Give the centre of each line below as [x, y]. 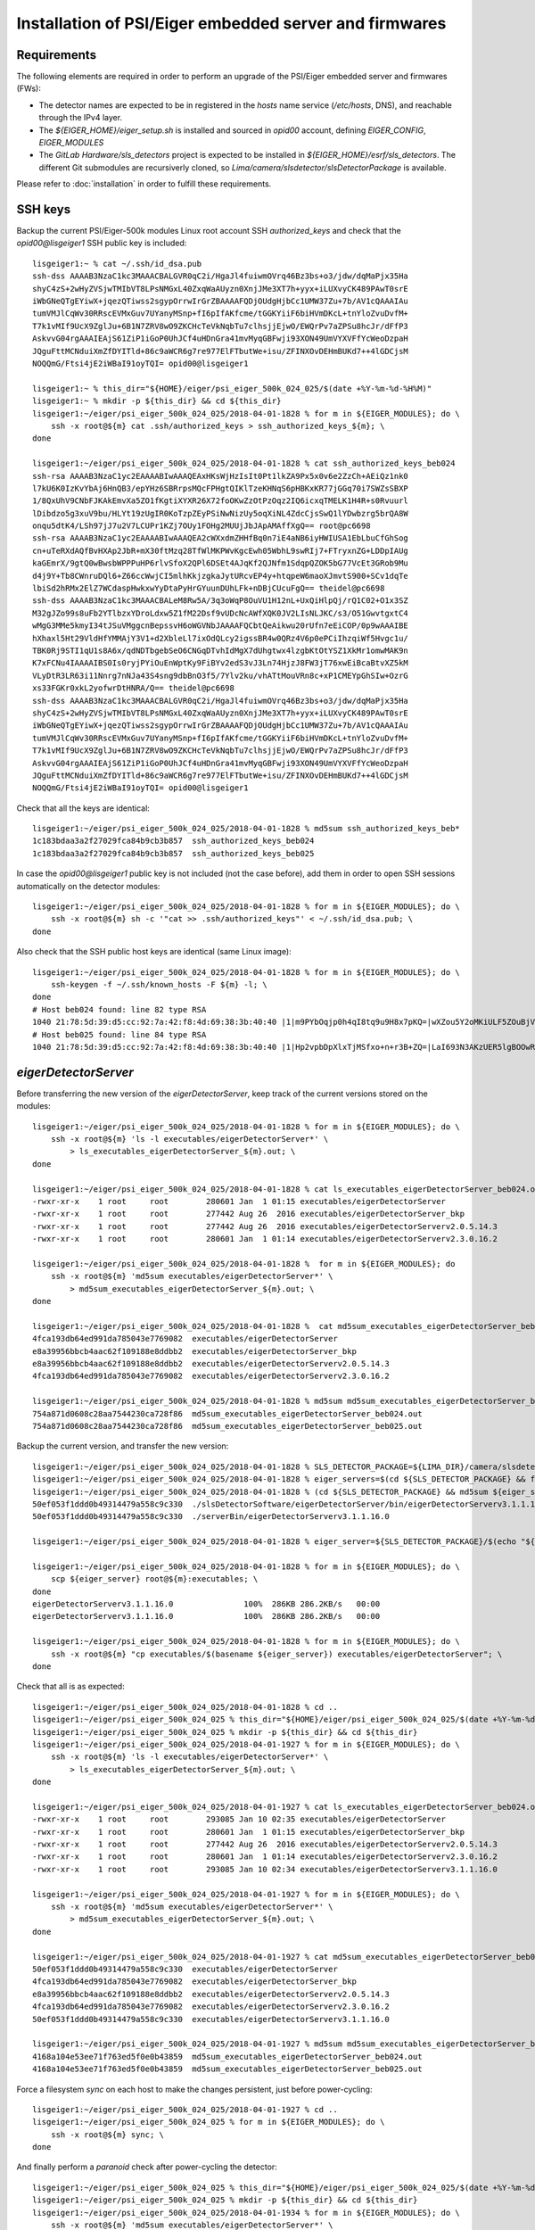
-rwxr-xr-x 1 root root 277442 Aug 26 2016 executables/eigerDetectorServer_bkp [249, 1214]
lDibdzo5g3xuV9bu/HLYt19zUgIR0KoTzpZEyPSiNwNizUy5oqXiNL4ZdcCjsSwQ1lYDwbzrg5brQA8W [221, 513]
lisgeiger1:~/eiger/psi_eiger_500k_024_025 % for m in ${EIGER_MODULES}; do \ [209, 2122]
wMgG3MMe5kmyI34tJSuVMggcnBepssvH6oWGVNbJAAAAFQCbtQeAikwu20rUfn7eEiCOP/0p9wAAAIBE [221, 626]
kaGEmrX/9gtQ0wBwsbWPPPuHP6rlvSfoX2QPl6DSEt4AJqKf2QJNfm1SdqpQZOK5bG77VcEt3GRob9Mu [221, 563]
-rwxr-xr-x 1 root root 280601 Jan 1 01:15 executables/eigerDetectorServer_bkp [249, 1832]
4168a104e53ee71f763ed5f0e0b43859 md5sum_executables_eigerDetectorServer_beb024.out [227, 2057]
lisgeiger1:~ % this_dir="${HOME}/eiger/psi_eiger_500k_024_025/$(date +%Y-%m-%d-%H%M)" [232, 388]
